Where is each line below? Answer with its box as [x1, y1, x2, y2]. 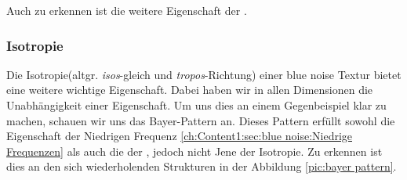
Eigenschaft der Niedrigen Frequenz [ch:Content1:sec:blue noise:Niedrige [6, 128, 353, 144]
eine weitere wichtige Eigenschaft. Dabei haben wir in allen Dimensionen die [6, 81, 373, 98]
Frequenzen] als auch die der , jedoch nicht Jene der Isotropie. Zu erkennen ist [6, 142, 383, 159]
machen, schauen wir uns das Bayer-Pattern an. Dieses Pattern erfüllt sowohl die [6, 112, 395, 128]
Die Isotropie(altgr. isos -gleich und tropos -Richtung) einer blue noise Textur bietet [6, 66, 402, 82]
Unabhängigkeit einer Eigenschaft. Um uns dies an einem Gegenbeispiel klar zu [6, 97, 387, 113]
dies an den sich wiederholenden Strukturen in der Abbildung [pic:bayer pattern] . [6, 158, 397, 175]
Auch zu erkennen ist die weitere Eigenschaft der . [6, 2, 247, 18]
